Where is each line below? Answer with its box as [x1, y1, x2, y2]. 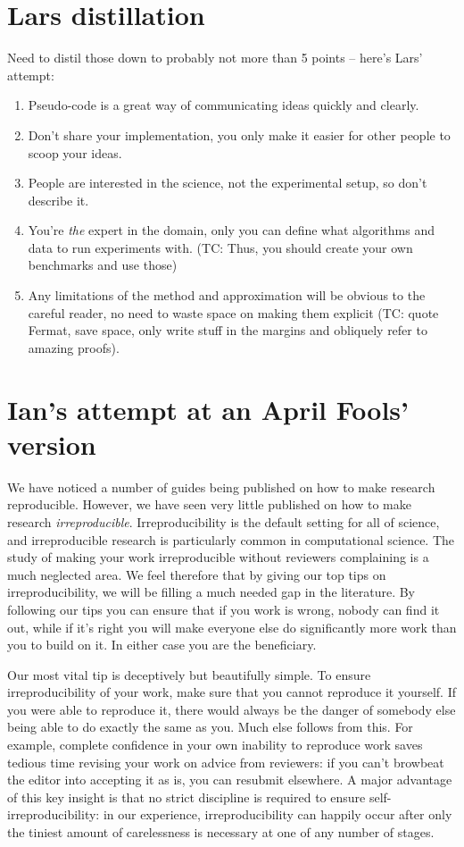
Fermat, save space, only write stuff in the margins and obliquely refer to [28, 321, 427, 340]
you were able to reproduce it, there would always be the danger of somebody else [7, 700, 456, 718]
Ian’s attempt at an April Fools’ [7, 390, 410, 427]
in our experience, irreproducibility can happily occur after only [103, 805, 452, 824]
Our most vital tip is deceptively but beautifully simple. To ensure [7, 665, 371, 683]
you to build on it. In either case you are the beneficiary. [7, 635, 317, 654]
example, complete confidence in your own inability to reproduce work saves [7, 735, 423, 754]
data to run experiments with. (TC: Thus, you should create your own [28, 238, 413, 256]
